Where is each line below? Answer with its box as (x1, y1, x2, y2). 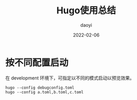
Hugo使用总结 (56, 5, 116, 16)
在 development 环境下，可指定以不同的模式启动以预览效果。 (5, 75, 134, 81)
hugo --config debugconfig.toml (5, 85, 74, 90)
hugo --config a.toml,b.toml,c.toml (5, 89, 84, 95)
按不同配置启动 (5, 57, 69, 68)
